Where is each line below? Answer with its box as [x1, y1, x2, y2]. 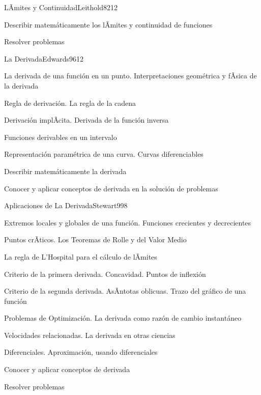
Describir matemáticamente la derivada [4, 165, 127, 176]
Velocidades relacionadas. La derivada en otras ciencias [4, 329, 176, 340]
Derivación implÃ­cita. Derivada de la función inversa [4, 115, 169, 125]
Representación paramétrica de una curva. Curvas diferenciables [4, 149, 204, 159]
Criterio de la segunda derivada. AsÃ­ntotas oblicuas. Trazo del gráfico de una [4, 286, 246, 296]
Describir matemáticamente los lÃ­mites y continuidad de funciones [4, 19, 213, 30]
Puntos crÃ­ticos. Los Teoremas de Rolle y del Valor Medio [4, 234, 187, 245]
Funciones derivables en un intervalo [4, 131, 117, 142]
